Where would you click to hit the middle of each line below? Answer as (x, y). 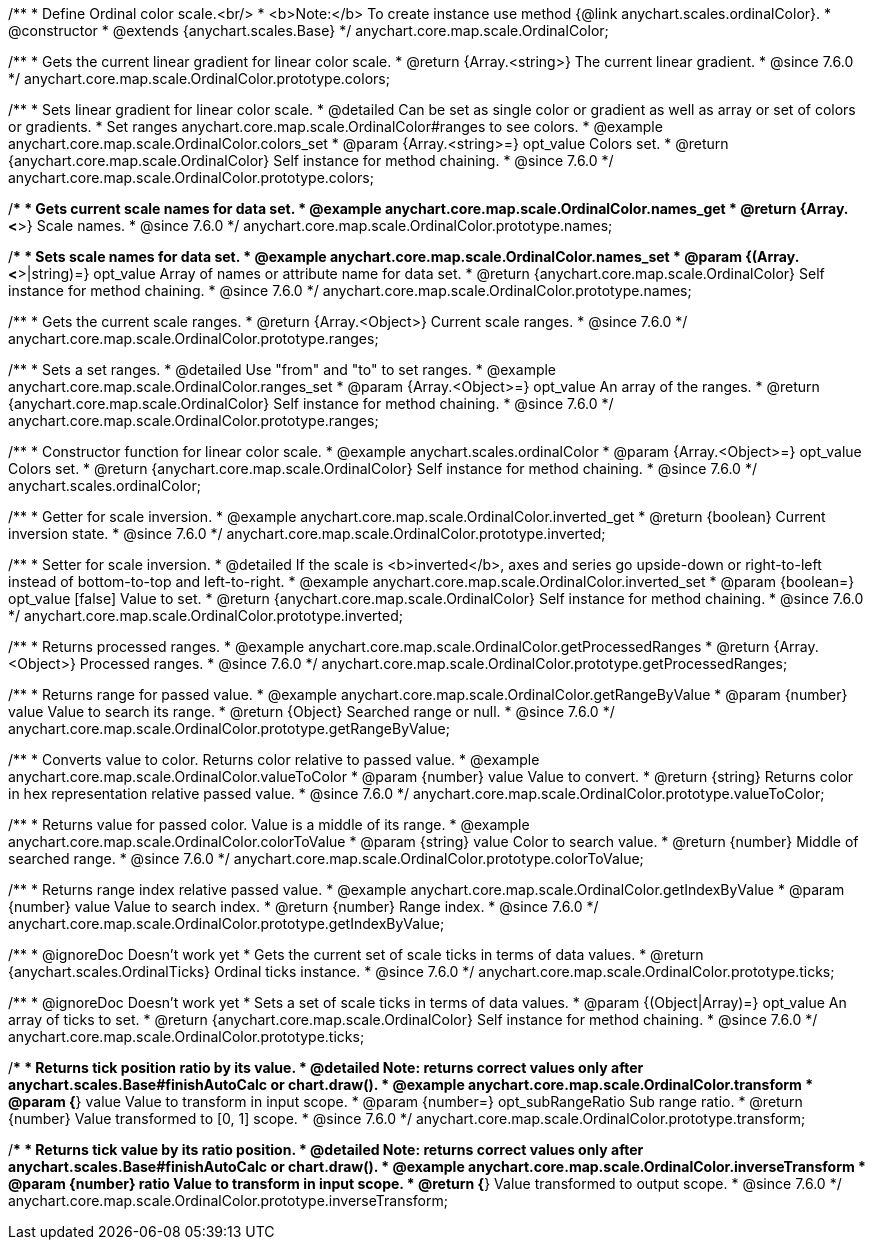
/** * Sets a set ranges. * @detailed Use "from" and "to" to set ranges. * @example (282, 369)
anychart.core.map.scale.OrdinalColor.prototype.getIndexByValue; (226, 923)
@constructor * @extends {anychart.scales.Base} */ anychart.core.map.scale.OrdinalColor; (308, 30)
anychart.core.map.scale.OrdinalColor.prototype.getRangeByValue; (229, 728)
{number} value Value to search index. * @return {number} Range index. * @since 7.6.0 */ (303, 906)
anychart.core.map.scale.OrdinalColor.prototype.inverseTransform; (228, 1200)
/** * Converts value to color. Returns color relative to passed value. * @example (274, 759)
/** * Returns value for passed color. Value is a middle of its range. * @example (269, 824)
